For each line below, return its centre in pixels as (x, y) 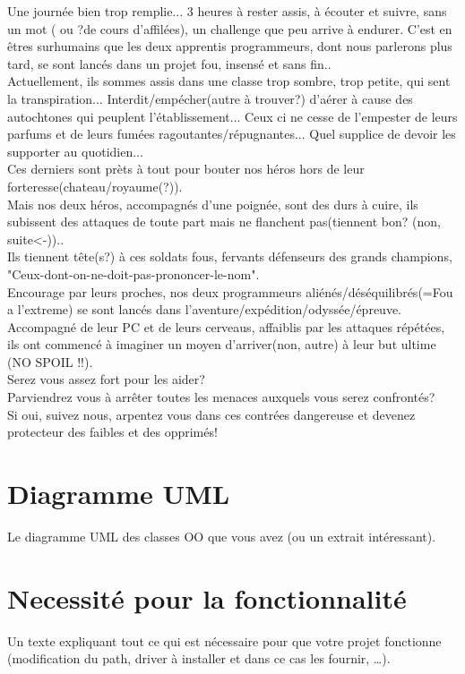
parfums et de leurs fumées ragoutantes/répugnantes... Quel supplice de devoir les (232, 134)
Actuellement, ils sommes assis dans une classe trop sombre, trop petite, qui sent (229, 81)
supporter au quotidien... (75, 151)
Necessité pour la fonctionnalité (207, 597)
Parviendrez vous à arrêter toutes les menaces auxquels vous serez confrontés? (221, 397)
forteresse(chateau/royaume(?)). (95, 186)
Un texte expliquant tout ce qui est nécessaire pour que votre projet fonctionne (224, 640)
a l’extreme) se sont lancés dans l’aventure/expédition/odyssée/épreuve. (204, 309)
